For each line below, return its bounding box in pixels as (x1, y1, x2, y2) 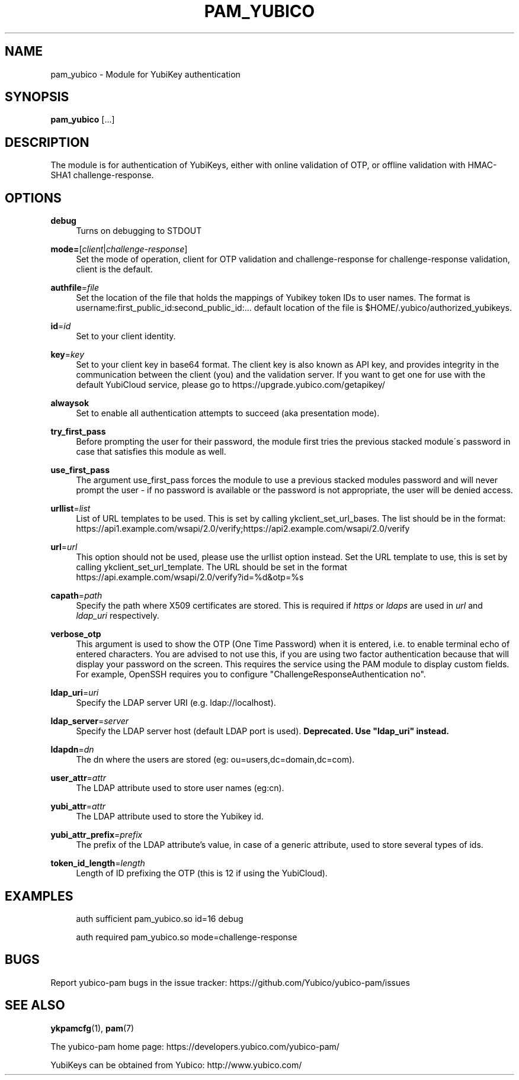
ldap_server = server (50, 716, 129, 727)
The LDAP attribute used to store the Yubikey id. (76, 811, 264, 822)
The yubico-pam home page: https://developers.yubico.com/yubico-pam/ (50, 1041, 339, 1052)
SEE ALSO (5, 998, 65, 1013)
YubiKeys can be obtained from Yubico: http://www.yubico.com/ (50, 1059, 302, 1070)
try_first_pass (50, 426, 106, 437)
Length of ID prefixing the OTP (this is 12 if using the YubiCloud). (76, 868, 328, 879)
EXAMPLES (5, 888, 73, 904)
